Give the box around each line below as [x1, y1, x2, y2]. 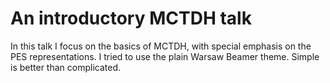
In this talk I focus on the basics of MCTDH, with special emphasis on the [10, 40, 312, 52]
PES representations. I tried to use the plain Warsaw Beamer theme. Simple [10, 50, 320, 62]
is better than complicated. [10, 61, 121, 73]
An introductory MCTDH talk [10, 7, 252, 30]
